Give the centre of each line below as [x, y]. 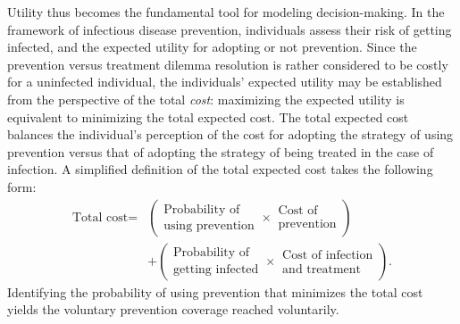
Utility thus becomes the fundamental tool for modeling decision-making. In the [226, 12]
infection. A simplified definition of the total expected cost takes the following [220, 169]
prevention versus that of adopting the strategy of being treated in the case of [221, 151]
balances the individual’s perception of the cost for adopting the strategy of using [230, 134]
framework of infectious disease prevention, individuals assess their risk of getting [230, 29]
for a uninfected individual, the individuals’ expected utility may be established [225, 82]
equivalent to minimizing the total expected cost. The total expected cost [208, 116]
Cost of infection [328, 256]
